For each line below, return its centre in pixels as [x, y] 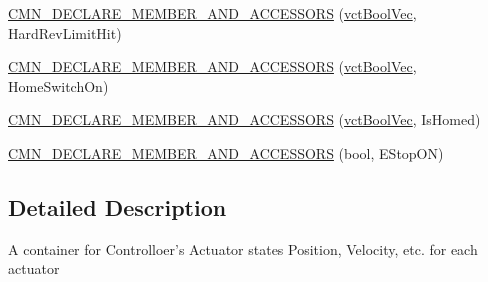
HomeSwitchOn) [58, 85]
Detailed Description [117, 206]
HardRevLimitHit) [65, 32]
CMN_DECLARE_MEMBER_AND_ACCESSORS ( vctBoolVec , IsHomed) [244, 119]
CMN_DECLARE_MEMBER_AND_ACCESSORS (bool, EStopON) [226, 152]
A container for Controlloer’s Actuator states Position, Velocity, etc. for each [243, 248]
